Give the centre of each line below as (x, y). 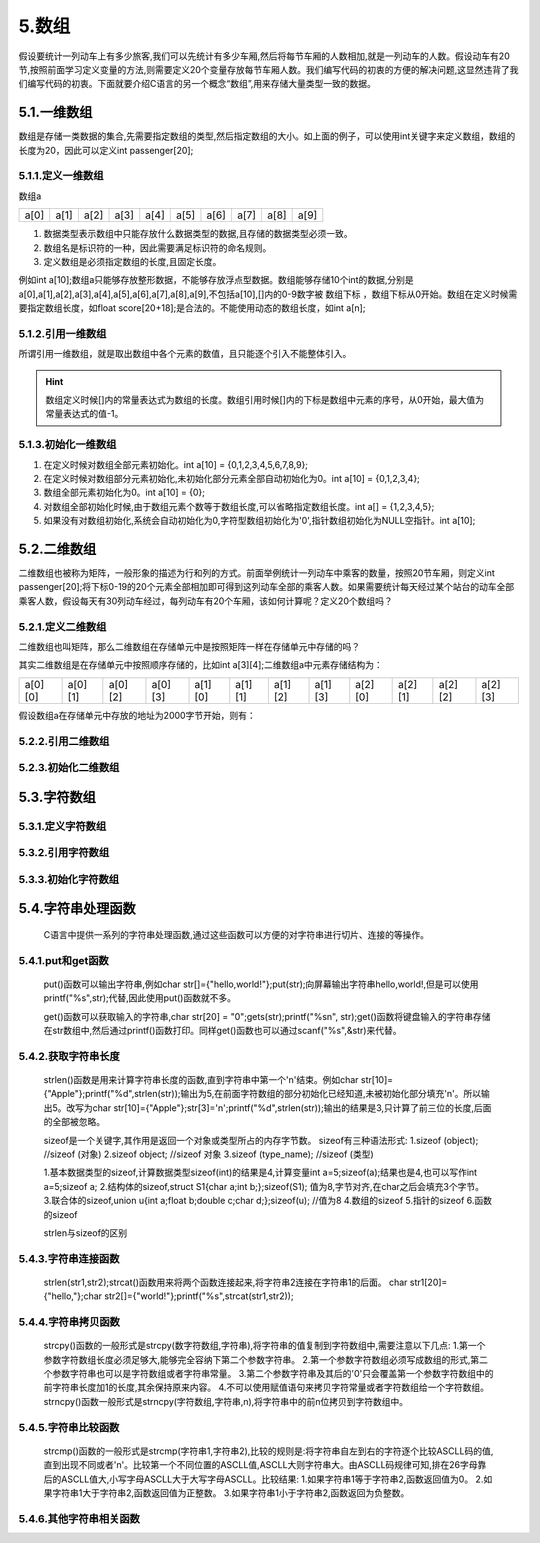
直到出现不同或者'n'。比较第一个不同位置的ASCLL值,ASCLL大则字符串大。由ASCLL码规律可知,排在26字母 (261, 1465)
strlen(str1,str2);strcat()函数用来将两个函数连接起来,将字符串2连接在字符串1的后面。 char (225, 1282)
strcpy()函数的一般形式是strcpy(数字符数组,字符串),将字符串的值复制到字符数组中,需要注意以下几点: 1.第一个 (264, 1346)
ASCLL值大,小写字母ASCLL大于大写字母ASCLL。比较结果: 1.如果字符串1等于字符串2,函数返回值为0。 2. (272, 1479)
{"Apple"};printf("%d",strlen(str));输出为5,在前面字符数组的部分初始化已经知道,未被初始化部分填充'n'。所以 (262, 1094)
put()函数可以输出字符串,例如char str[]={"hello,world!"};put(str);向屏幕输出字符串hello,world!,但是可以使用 (261, 984)
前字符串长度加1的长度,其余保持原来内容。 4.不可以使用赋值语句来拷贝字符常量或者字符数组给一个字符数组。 (266, 1387)
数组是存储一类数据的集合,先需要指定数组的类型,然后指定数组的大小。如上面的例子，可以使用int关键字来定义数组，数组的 (267, 136)
